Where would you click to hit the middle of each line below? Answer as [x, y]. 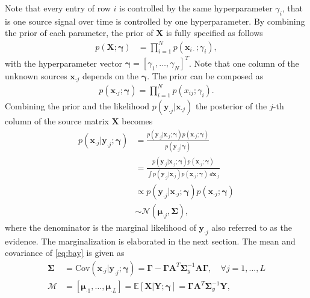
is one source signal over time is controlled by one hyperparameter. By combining [155, 21]
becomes [137, 121]
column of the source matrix [57, 121]
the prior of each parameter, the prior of [79, 33]
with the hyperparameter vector [64, 63]
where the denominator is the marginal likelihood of [101, 227]
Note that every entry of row [58, 8]
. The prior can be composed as [205, 76]
